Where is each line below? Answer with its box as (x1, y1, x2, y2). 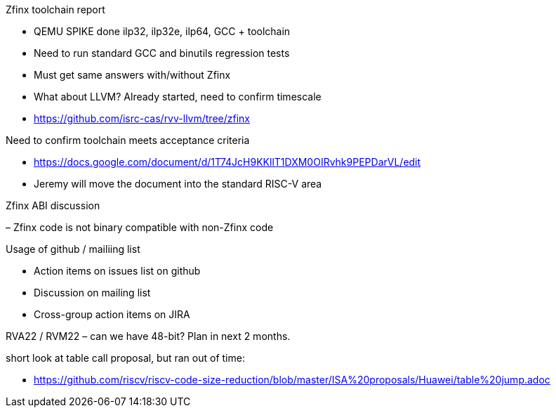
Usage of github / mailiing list (6, 243, 140, 255)
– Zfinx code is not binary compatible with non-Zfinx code (6, 221, 274, 233)
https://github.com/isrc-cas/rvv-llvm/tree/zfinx (34, 112, 250, 124)
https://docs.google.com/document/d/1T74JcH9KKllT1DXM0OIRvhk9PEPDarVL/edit (34, 156, 421, 168)
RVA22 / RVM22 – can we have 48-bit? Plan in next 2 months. (6, 330, 291, 342)
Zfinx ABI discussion (6, 199, 100, 211)
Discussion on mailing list (34, 287, 151, 299)
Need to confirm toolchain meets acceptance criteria (6, 134, 250, 146)
